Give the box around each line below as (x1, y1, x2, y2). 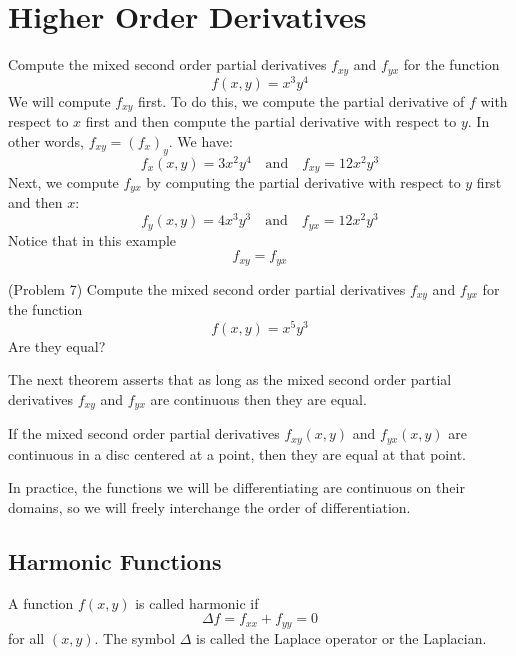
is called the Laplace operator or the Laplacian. (196, 627, 487, 648)
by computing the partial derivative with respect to (146, 172, 461, 193)
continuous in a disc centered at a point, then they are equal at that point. (8, 443, 466, 464)
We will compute (8, 90, 111, 111)
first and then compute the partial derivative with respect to (85, 111, 457, 132)
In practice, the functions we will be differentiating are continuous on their (8, 477, 465, 498)
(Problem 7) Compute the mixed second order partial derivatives (8, 278, 406, 299)
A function (8, 592, 74, 613)
